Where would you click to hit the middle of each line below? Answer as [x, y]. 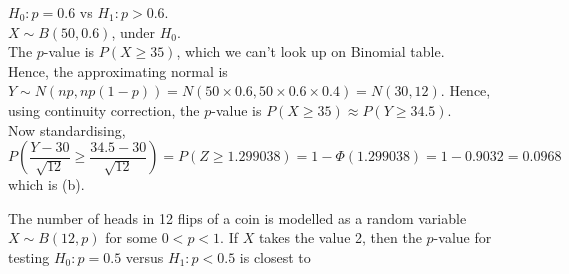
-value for [462, 237]
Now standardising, [67, 129]
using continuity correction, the [104, 109]
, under [133, 31]
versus [144, 256]
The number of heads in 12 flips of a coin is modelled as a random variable [237, 217]
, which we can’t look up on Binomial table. [310, 51]
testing [29, 256]
